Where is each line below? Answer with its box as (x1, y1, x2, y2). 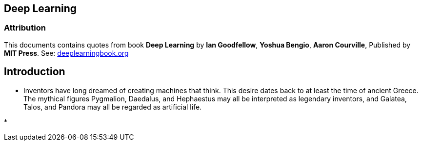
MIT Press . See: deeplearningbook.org (4, 48, 129, 57)
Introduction (4, 65, 65, 78)
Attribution (4, 23, 46, 33)
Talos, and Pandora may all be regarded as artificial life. (23, 102, 202, 111)
